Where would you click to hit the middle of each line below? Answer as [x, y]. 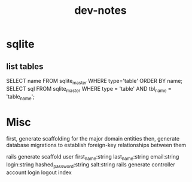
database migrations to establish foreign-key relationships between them [96, 145]
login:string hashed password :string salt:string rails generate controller [91, 165]
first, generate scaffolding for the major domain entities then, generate [93, 139]
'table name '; [20, 97]
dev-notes [100, 11]
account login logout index [39, 172]
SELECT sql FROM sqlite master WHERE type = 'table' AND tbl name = [89, 89]
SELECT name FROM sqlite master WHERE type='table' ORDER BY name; [95, 82]
